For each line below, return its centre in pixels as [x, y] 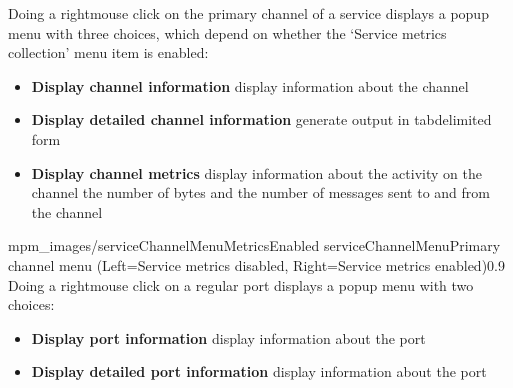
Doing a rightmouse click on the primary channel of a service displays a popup [248, 13]
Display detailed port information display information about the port [259, 371]
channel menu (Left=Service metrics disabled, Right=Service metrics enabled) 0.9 [256, 264]
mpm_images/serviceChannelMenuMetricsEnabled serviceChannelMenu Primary [254, 245]
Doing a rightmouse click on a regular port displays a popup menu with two [241, 284]
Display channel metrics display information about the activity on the [256, 172]
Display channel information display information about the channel [250, 85]
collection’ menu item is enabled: [108, 52]
